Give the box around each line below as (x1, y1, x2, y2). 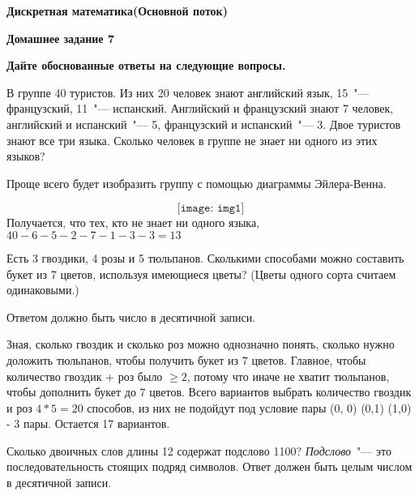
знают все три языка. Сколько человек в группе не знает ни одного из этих (6, 131, 378, 148)
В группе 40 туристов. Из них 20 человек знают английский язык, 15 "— (6, 83, 370, 100)
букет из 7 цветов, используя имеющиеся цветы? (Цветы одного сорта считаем (6, 265, 396, 282)
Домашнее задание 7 (6, 29, 114, 46)
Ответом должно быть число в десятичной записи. (6, 308, 256, 325)
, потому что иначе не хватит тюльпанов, (186, 367, 390, 384)
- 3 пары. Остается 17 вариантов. (6, 415, 170, 432)
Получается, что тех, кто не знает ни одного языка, (6, 214, 260, 231)
